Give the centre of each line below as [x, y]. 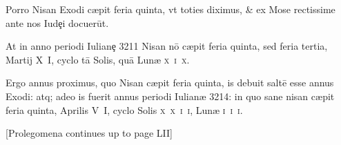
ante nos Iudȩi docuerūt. [57, 22]
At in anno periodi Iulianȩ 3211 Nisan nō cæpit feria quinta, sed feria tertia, [167, 46]
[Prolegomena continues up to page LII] [89, 133]
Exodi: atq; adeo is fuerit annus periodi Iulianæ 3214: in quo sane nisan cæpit [170, 96]
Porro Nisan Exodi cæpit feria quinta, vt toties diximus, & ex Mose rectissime [170, 9]
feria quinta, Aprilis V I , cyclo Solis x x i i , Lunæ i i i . [124, 109]
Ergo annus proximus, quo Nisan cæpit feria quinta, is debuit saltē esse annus [170, 83]
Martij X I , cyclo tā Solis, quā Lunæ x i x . [98, 59]
